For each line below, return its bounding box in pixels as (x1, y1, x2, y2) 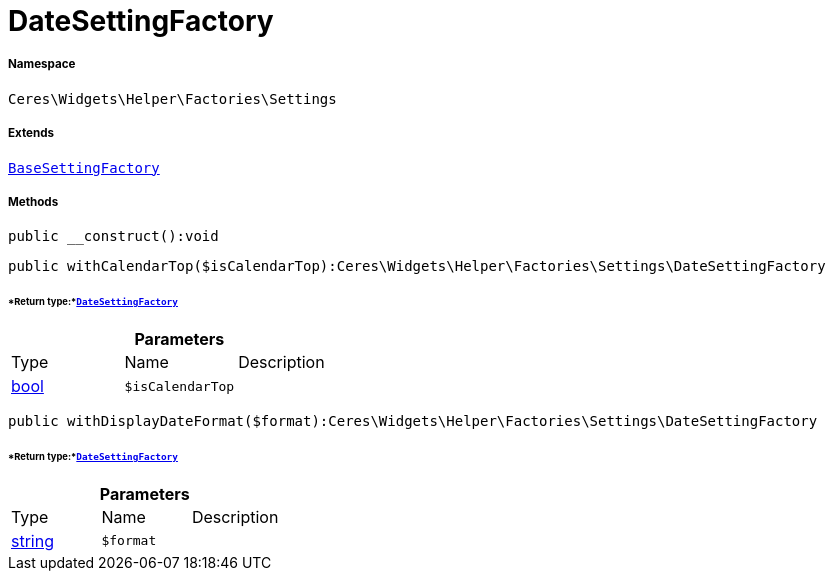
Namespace (8, 57, 76, 72)
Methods (8, 194, 59, 209)
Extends (8, 126, 55, 141)
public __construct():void (8, 228, 219, 245)
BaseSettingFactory (8, 159, 160, 176)
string (11, 530, 54, 551)
